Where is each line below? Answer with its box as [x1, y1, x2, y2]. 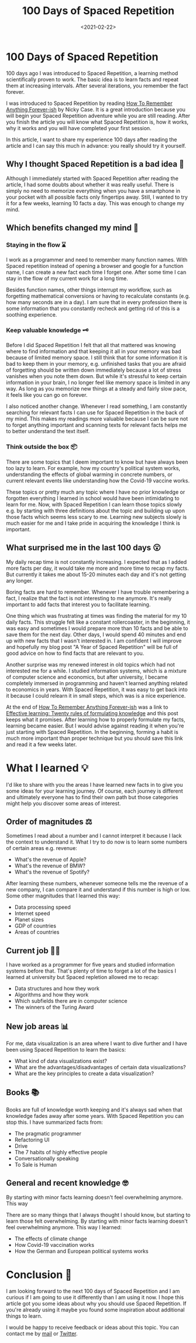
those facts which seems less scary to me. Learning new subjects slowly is [6, 513, 187, 520]
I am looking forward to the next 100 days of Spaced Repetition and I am [6, 1287, 180, 1294]
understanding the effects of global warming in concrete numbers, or [6, 471, 173, 478]
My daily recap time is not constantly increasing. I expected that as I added [6, 558, 187, 565]
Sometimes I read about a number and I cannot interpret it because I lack [6, 832, 182, 839]
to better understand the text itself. [6, 428, 90, 435]
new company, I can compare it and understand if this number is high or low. [6, 886, 191, 893]
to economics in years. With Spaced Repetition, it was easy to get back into [6, 686, 188, 693]
